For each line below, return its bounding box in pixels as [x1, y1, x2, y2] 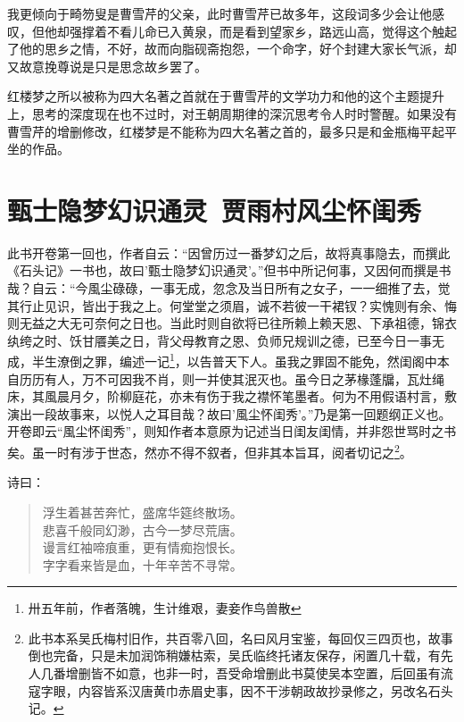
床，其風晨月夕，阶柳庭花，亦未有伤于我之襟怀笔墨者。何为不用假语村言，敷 [7, 387, 457, 406]
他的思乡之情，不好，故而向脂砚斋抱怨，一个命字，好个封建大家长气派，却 [19, 39, 457, 58]
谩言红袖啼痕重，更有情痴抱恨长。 [42, 538, 243, 557]
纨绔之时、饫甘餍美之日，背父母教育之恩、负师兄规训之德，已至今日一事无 [7, 331, 444, 349]
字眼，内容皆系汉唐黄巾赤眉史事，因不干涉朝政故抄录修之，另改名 [40, 681, 428, 700]
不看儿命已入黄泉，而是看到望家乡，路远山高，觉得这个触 [106, 21, 444, 40]
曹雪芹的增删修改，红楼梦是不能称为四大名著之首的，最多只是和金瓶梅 [7, 122, 419, 140]
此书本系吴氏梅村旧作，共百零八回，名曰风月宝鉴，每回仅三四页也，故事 [28, 628, 453, 647]
